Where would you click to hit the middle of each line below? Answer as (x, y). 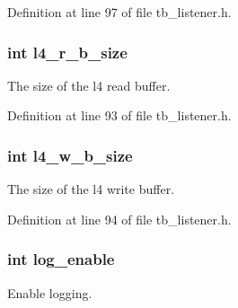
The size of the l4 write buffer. (91, 189)
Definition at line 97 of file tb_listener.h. (119, 12)
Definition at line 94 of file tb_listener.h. (119, 219)
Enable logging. (50, 292)
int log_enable (61, 259)
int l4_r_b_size (67, 52)
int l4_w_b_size (70, 155)
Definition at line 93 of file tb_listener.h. (119, 115)
